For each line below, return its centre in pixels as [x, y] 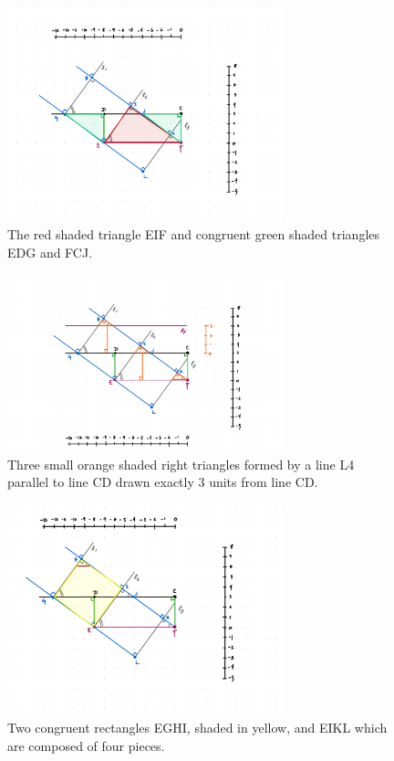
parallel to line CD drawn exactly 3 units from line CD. [163, 482]
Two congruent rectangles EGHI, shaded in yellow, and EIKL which [197, 728]
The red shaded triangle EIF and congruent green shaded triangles [194, 234]
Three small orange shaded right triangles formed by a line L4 [181, 464]
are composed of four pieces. [86, 746]
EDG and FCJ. [50, 252]
